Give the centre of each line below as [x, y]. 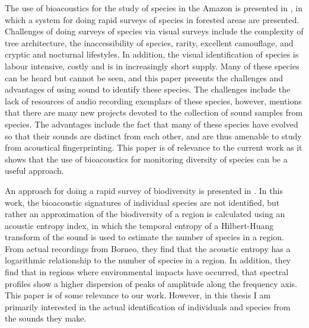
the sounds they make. [46, 318]
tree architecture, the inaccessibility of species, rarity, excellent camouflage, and [149, 42]
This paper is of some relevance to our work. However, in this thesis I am [138, 295]
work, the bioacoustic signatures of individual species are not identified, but [142, 202]
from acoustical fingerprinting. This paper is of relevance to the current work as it [154, 147]
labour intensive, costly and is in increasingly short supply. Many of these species [152, 66]
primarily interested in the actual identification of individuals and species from [148, 306]
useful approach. [34, 171]
